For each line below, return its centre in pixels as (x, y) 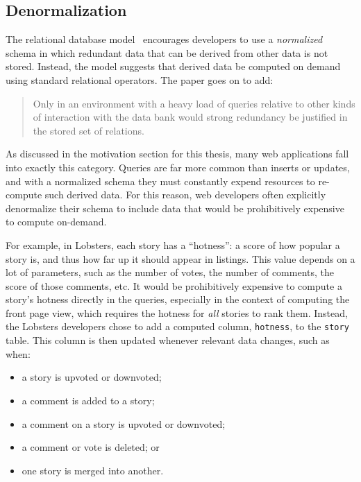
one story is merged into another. (93, 470)
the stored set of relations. (89, 130)
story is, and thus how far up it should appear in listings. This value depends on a (180, 258)
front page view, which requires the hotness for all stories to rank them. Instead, (177, 312)
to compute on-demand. (56, 222)
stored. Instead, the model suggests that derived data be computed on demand (173, 66)
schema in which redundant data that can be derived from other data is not (167, 52)
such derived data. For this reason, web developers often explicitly (185, 195)
